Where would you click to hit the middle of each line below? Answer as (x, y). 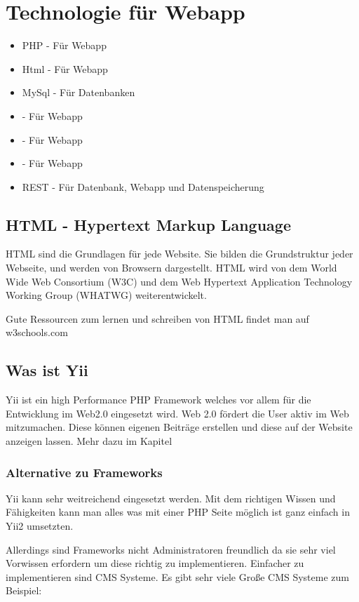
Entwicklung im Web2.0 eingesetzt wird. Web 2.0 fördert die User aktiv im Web (177, 413)
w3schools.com (37, 332)
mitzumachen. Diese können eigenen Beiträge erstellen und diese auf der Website (179, 427)
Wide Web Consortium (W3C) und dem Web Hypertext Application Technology (179, 281)
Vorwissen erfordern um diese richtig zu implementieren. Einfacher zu (155, 563)
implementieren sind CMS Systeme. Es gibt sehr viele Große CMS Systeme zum (177, 576)
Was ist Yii (47, 370)
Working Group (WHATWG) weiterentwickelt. (106, 295)
